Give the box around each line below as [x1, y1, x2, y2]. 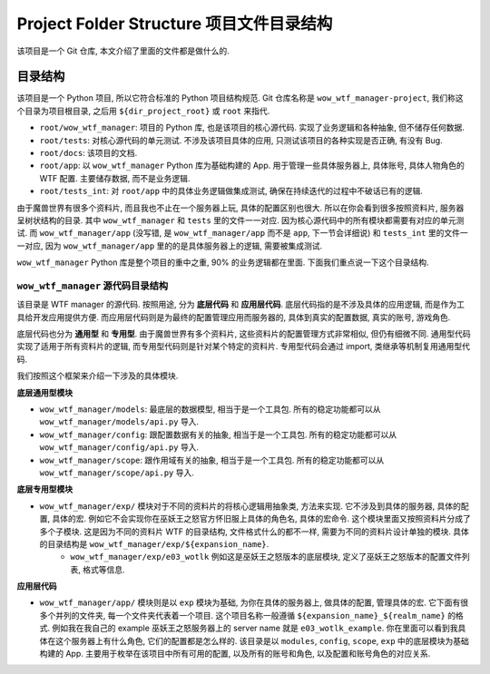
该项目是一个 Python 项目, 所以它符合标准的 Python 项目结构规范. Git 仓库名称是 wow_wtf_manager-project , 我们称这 [16, 93, 464, 103]
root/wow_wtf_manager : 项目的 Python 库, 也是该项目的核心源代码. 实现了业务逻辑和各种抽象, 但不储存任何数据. [39, 122, 465, 133]
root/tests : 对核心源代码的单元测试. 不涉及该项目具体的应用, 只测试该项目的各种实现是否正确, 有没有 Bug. [39, 134, 444, 145]
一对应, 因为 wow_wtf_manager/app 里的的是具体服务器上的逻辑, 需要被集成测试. [16, 240, 323, 251]
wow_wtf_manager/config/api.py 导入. [39, 442, 200, 453]
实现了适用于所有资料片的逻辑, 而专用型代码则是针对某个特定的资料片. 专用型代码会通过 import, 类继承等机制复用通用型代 [16, 341, 471, 352]
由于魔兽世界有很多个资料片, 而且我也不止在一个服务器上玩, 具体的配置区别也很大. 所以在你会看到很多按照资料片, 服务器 [16, 202, 465, 213]
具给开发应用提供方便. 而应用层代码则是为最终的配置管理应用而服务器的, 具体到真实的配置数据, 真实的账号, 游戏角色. [16, 311, 451, 322]
